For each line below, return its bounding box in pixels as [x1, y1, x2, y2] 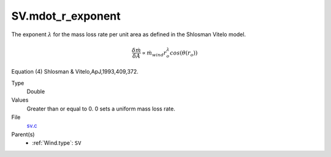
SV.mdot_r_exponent [11, 9, 121, 23]
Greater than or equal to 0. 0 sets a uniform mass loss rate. [26, 105, 176, 112]
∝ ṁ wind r [142, 49, 167, 58]
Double [26, 88, 45, 95]
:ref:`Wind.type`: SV [32, 139, 82, 147]
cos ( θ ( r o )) [169, 49, 198, 58]
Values [11, 96, 29, 104]
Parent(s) [11, 131, 35, 138]
